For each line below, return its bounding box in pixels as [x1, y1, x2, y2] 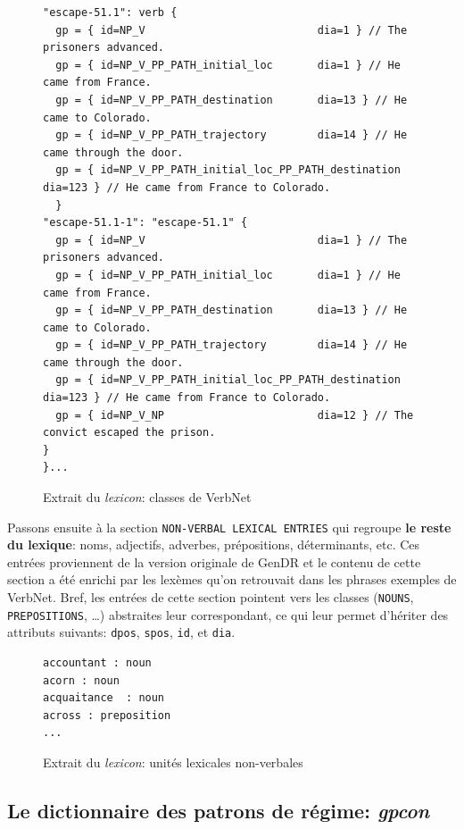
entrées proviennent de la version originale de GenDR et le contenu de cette [7, 552, 421, 571]
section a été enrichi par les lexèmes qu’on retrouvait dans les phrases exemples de [7, 570, 457, 589]
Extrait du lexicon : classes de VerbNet [43, 488, 252, 507]
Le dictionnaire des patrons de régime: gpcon [7, 796, 430, 824]
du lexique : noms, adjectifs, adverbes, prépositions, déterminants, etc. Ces [7, 535, 420, 554]
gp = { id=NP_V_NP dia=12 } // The [55, 408, 414, 422]
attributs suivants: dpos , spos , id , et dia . [7, 623, 236, 641]
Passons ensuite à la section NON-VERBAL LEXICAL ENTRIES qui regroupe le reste [7, 517, 452, 536]
